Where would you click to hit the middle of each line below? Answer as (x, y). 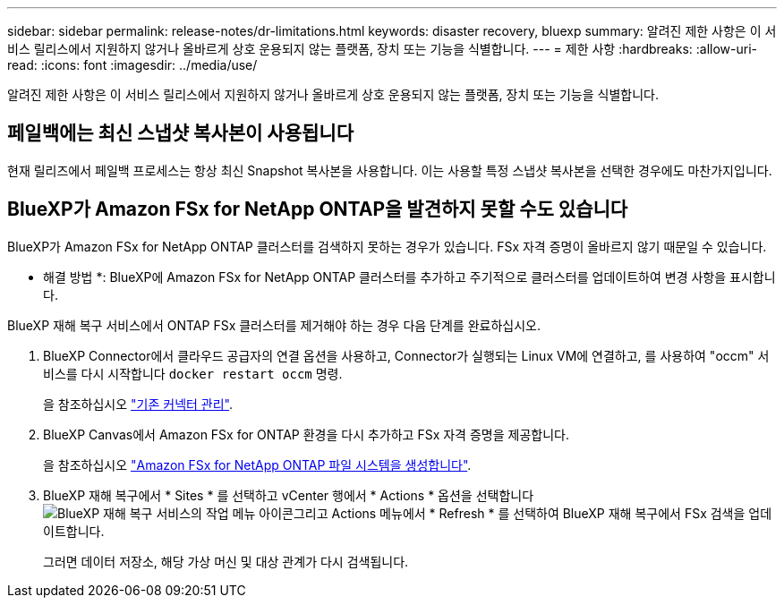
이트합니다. (74, 531)
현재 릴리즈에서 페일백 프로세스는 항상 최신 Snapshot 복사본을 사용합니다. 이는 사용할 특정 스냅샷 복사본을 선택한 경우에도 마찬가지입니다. (390, 170)
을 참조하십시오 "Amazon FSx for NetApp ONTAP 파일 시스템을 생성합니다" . (257, 464)
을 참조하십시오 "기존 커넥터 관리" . (138, 404)
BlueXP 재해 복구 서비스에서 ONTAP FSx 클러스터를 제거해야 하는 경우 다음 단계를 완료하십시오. (274, 325)
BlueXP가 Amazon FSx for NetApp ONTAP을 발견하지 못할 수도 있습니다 (318, 209)
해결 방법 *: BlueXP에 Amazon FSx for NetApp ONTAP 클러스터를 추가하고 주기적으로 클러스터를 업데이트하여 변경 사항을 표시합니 (409, 277)
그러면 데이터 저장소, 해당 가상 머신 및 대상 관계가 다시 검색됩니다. (226, 561)
